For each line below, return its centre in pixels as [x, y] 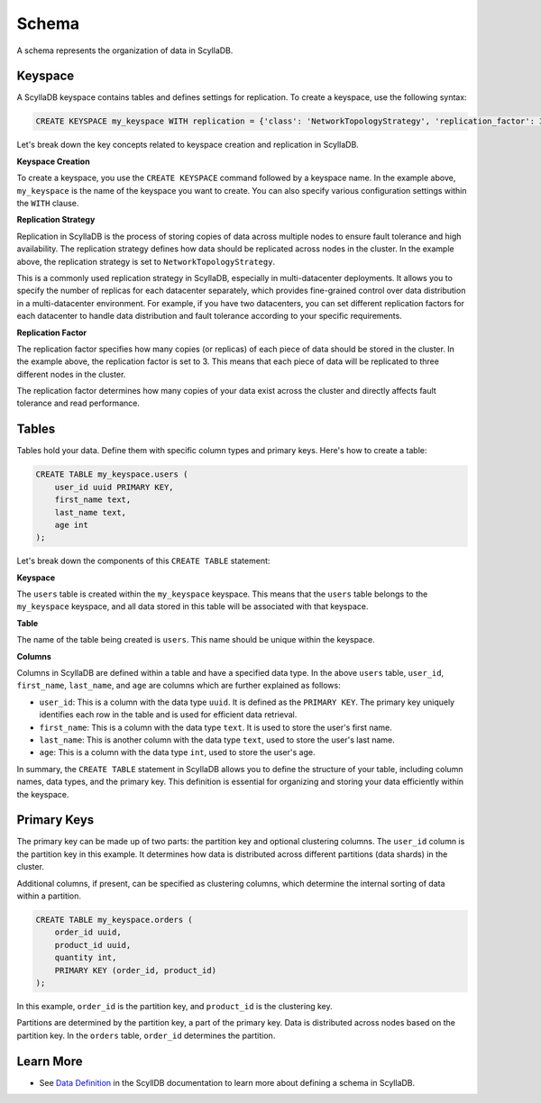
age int [72, 524]
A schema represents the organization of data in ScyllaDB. [125, 50]
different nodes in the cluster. [71, 374]
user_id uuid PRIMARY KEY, [115, 487]
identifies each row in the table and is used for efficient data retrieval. [168, 715]
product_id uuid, [93, 945]
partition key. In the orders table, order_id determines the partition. [146, 1035]
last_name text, [90, 512]
